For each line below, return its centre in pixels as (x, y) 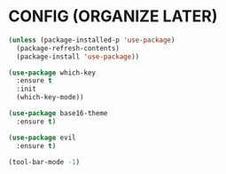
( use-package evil (42, 138)
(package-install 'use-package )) (78, 56)
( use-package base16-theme (58, 114)
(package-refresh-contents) (68, 48)
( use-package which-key (52, 73)
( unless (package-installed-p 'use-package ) (92, 40)
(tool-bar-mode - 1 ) (44, 162)
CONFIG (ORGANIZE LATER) (113, 16)
